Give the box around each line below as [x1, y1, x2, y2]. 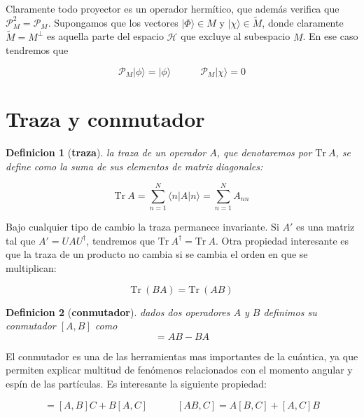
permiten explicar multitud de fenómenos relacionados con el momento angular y [6, 362, 353, 377]
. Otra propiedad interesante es [215, 233, 349, 247]
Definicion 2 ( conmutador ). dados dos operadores [6, 304, 230, 319]
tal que [6, 233, 36, 247]
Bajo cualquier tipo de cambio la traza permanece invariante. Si [6, 219, 279, 234]
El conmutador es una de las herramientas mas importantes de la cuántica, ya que [6, 348, 358, 363]
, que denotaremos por [216, 144, 312, 159]
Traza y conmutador [6, 104, 205, 132]
